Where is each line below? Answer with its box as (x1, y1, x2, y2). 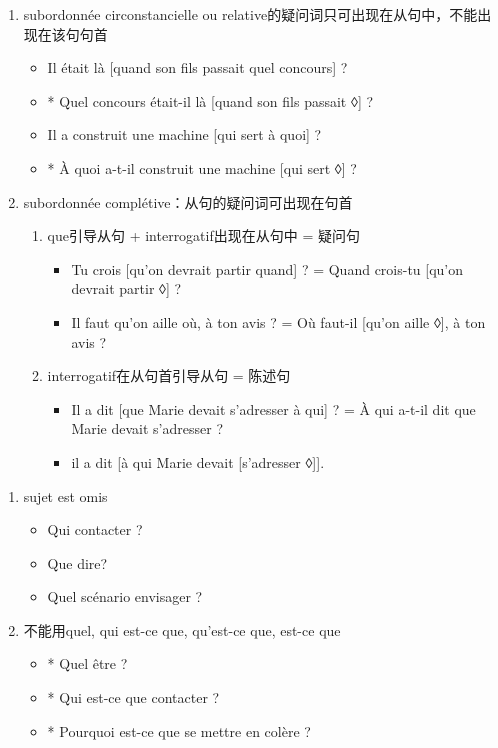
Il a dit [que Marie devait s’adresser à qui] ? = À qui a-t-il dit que (71, 398, 476, 419)
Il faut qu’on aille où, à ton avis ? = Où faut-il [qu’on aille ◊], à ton (71, 311, 486, 332)
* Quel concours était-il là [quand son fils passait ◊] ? (47, 90, 374, 111)
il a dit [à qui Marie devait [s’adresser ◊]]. (71, 451, 325, 472)
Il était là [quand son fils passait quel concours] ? (47, 57, 348, 78)
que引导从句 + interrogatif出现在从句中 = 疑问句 (47, 225, 360, 246)
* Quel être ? (47, 653, 128, 674)
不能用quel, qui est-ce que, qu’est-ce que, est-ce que (23, 619, 341, 640)
